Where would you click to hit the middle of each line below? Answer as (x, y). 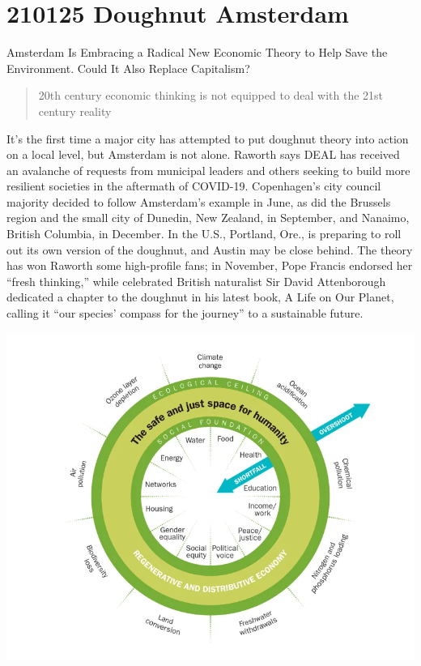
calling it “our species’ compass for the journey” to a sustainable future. (185, 313)
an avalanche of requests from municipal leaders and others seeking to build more (208, 170)
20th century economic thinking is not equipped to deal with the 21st (211, 95)
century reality (75, 111)
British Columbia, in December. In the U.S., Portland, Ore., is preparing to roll (204, 234)
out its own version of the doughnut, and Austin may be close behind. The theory (210, 249)
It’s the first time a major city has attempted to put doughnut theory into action (208, 138)
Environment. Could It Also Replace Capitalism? (128, 68)
